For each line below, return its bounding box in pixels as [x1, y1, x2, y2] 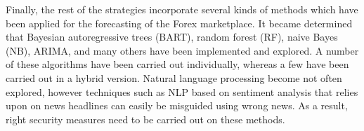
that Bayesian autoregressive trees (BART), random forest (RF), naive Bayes [6, 29, 338, 44]
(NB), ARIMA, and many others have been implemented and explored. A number [6, 43, 359, 57]
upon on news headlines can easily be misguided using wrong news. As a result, [6, 98, 348, 113]
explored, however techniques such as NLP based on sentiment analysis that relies [6, 84, 358, 99]
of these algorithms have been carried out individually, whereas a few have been [6, 57, 349, 71]
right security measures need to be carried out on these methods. [6, 111, 285, 126]
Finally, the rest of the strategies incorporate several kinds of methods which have [6, 2, 358, 16]
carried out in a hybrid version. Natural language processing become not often [6, 70, 342, 85]
